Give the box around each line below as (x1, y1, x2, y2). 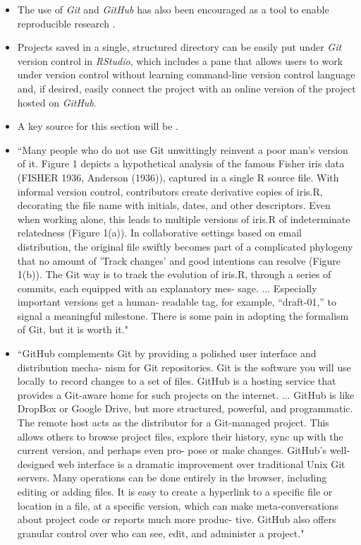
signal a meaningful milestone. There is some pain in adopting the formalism (17, 308, 349, 323)
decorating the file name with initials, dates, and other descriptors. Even (17, 198, 331, 212)
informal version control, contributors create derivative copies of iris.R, (17, 184, 323, 198)
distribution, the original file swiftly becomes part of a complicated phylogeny (17, 239, 353, 253)
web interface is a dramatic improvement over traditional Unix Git (57, 456, 345, 471)
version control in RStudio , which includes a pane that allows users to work (17, 53, 343, 68)
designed (17, 456, 54, 471)
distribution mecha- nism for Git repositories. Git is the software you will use (17, 359, 351, 374)
